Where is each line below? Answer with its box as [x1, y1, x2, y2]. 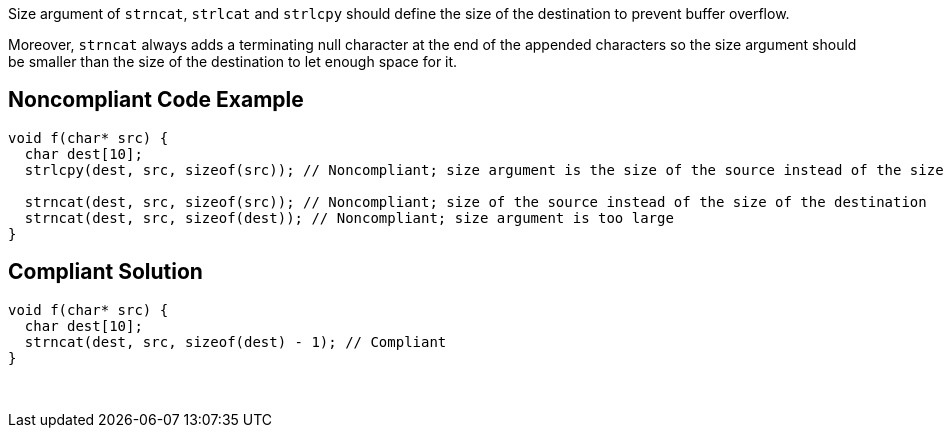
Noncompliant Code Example [8, 87, 304, 113]
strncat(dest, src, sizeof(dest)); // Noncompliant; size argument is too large [24, 209, 674, 226]
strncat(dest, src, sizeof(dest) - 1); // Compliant [24, 333, 447, 350]
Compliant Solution [8, 259, 203, 285]
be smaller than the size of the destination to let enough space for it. [8, 53, 458, 70]
